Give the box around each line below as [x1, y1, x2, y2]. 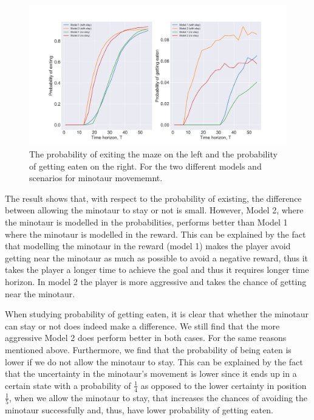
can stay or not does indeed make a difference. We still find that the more [5, 319, 280, 332]
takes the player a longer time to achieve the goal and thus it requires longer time [5, 263, 309, 276]
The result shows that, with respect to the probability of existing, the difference [5, 191, 302, 204]
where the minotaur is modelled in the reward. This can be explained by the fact [5, 227, 306, 240]
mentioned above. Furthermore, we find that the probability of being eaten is [5, 343, 292, 356]
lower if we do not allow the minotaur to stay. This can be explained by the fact [5, 355, 303, 368]
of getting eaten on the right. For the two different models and [29, 159, 262, 172]
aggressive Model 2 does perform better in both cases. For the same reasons [5, 331, 287, 344]
